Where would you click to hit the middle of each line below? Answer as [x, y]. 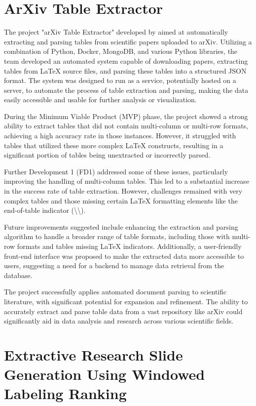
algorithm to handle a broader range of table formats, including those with [117, 236]
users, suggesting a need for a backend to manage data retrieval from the [114, 265]
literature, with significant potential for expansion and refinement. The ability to [126, 301]
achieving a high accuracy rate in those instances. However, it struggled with [120, 136]
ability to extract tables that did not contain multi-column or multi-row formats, [126, 126]
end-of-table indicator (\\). [45, 210]
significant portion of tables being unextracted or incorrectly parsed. [107, 155]
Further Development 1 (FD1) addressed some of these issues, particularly [116, 171]
